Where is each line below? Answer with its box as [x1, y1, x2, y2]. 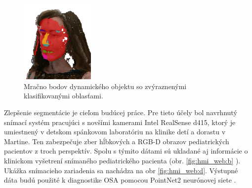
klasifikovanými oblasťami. [24, 91, 103, 101]
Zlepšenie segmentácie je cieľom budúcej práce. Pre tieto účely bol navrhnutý [4, 107, 237, 118]
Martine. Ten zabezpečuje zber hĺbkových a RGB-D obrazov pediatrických [4, 136, 229, 146]
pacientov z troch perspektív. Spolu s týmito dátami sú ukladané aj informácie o [4, 146, 248, 156]
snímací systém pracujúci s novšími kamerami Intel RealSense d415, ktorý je [4, 117, 236, 127]
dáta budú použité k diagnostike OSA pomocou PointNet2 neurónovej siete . [4, 175, 236, 185]
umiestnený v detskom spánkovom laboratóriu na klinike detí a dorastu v [4, 126, 226, 137]
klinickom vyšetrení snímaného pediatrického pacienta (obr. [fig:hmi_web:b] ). [4, 156, 241, 166]
